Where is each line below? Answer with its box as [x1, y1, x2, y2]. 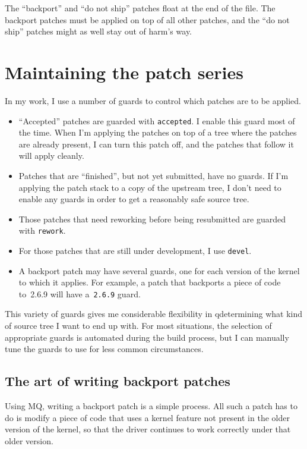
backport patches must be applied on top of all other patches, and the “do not [5, 13, 290, 26]
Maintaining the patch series [5, 59, 243, 84]
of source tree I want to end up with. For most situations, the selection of [5, 319, 272, 332]
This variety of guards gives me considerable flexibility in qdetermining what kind [5, 307, 302, 320]
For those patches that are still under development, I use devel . [18, 244, 252, 256]
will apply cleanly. [18, 149, 84, 162]
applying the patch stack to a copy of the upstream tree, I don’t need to [18, 181, 281, 193]
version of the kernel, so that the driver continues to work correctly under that [5, 423, 291, 435]
